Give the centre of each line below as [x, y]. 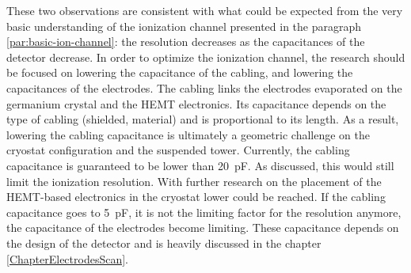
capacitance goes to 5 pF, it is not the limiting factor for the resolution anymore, [204, 212]
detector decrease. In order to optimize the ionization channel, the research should [206, 57]
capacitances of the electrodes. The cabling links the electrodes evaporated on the [204, 87]
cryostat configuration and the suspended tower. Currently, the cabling [178, 150]
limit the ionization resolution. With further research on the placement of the [194, 181]
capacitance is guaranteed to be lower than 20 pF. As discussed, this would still [200, 165]
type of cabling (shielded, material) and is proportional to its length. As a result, [203, 119]
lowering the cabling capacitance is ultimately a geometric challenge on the [188, 134]
